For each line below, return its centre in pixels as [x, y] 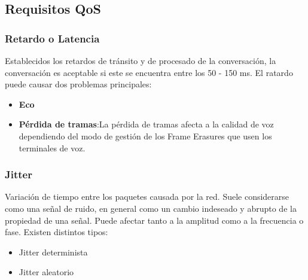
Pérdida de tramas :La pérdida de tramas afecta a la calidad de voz [146, 124]
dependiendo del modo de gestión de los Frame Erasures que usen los [145, 136]
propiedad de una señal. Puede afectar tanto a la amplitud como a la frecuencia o [154, 220]
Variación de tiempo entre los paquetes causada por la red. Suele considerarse [147, 197]
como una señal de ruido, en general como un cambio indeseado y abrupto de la [151, 208]
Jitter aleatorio [46, 272]
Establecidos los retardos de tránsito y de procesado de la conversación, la [141, 60]
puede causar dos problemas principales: [78, 84]
